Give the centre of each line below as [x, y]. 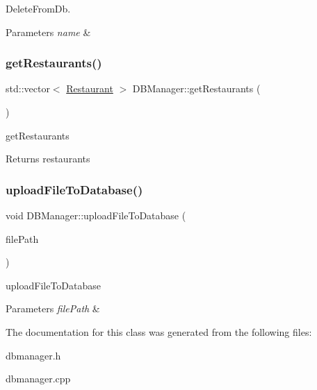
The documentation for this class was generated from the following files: [159, 331]
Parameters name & [48, 32]
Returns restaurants [48, 159]
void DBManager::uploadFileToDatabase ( [96, 215]
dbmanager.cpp [38, 379]
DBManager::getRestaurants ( [196, 88]
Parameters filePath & [53, 308]
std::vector [28, 88]
